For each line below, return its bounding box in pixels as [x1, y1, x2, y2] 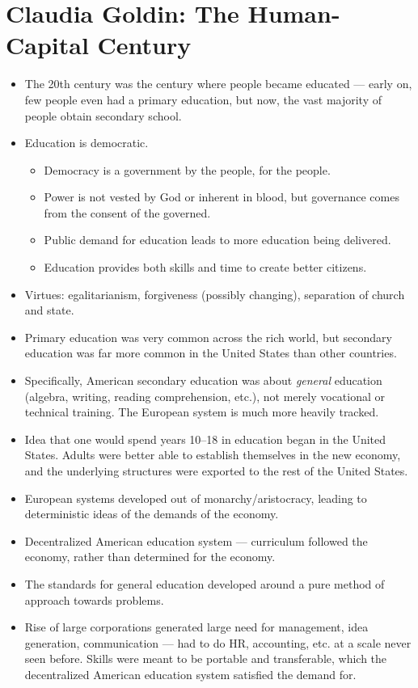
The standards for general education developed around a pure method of [24, 575, 385, 592]
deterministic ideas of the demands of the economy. [24, 505, 279, 522]
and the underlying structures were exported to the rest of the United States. [24, 462, 408, 479]
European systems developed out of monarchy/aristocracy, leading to [24, 489, 367, 506]
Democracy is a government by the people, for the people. [44, 161, 331, 178]
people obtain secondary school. [24, 107, 182, 124]
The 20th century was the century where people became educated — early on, [24, 75, 412, 92]
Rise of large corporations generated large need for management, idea [24, 618, 369, 635]
